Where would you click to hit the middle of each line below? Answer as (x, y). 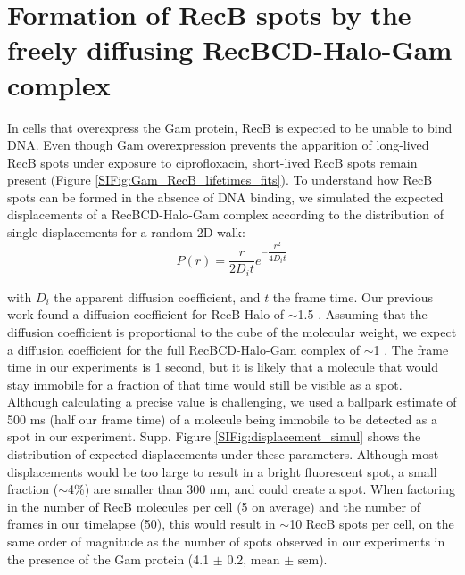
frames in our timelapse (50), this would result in (141, 524)
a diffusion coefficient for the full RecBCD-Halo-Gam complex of (184, 349)
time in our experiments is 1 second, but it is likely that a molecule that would (223, 367)
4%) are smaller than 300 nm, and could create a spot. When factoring (262, 489)
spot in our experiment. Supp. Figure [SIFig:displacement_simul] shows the (214, 436)
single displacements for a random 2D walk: (126, 232)
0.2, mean (253, 559)
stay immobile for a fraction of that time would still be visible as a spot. (205, 384)
